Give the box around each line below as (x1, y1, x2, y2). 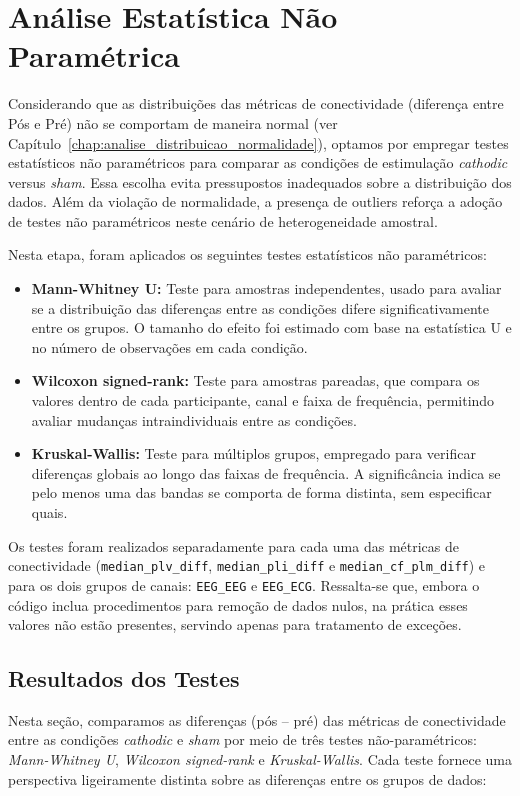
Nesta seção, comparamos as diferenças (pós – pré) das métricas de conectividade (8, 709, 506, 730)
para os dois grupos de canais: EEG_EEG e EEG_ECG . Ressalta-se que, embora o (8, 574, 480, 595)
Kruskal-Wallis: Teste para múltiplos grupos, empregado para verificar (31, 443, 476, 464)
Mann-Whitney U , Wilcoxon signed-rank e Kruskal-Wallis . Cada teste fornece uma (8, 749, 513, 770)
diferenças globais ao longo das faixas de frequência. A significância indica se (31, 462, 501, 483)
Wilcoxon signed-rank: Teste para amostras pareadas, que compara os (31, 370, 480, 391)
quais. (31, 502, 68, 522)
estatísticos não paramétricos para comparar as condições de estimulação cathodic (8, 152, 508, 173)
